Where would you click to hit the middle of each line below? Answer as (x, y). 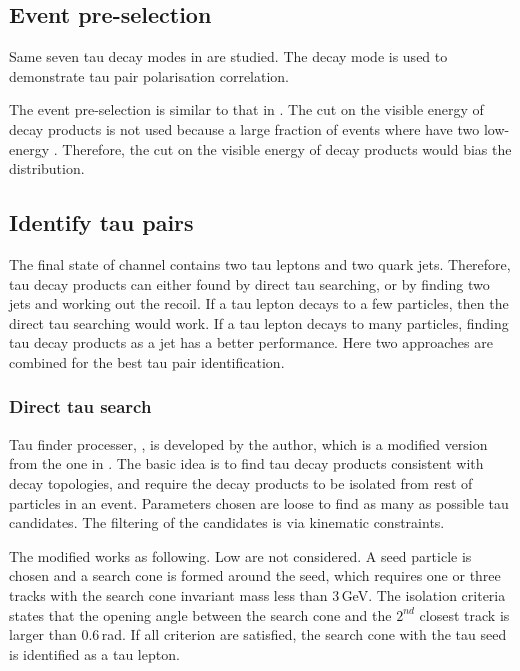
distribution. (47, 168)
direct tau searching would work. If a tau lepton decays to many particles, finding (259, 322)
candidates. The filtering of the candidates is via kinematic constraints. (227, 522)
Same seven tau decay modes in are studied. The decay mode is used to (228, 56)
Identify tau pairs (101, 222)
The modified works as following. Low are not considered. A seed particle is (240, 555)
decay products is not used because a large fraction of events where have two (244, 128)
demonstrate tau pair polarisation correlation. (149, 75)
